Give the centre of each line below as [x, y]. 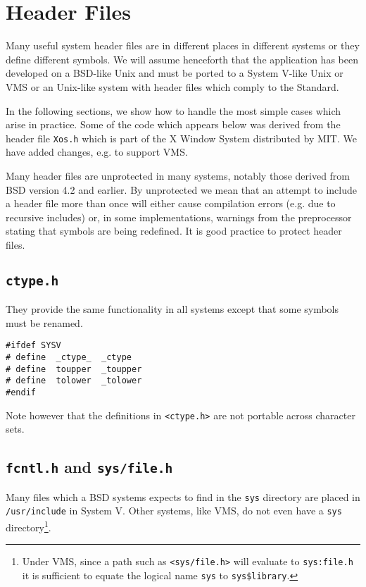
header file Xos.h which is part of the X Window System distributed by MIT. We [181, 138]
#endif [21, 393]
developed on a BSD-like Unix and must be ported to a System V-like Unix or [175, 73]
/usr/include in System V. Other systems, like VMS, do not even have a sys [174, 511]
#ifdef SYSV [33, 346]
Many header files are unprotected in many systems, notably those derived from [178, 175]
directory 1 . [29, 526]
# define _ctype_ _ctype [69, 358]
